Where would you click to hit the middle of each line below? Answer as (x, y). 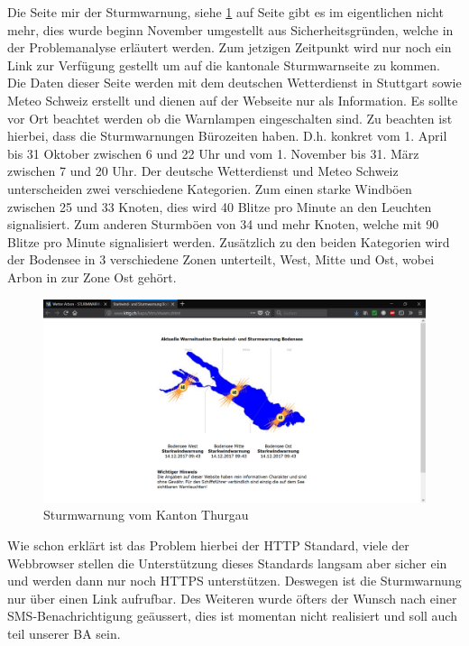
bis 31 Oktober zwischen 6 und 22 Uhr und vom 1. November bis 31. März (213, 153)
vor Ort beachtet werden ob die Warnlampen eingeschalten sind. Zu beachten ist (230, 118)
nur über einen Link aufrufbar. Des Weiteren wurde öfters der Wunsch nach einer (232, 598)
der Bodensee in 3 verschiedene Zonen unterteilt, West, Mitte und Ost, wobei (221, 259)
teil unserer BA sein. (64, 633)
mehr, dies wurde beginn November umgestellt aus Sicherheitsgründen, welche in (230, 29)
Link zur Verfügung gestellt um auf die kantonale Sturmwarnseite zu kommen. (224, 65)
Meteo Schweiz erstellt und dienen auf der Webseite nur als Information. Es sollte (233, 100)
